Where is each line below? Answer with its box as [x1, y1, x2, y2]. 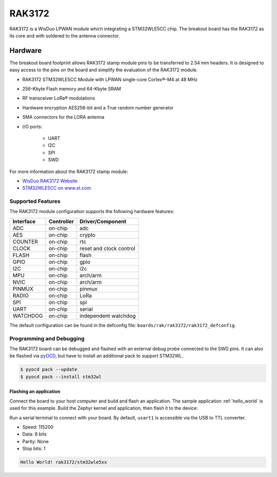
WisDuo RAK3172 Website [22, 178, 78, 184]
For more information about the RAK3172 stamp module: [9, 168, 128, 175]
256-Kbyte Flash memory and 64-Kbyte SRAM [22, 86, 122, 92]
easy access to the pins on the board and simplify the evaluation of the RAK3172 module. [9, 67, 198, 73]
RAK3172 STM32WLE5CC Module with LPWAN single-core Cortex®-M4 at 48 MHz [22, 76, 197, 82]
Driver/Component [80, 218, 127, 225]
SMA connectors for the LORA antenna [22, 114, 105, 120]
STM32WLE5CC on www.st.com [22, 185, 91, 191]
